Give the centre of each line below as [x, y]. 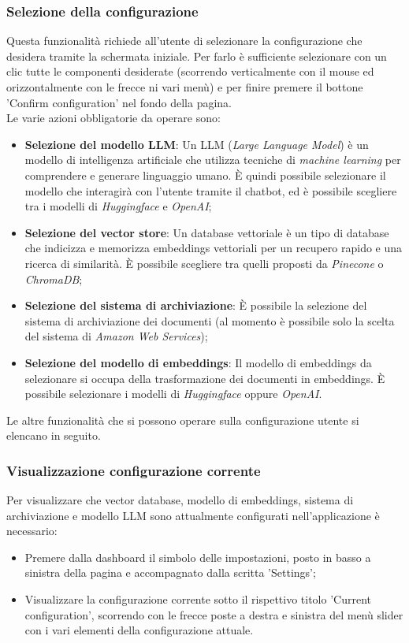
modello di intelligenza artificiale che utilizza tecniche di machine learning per [213, 160]
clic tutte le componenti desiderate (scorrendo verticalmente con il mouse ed [190, 71]
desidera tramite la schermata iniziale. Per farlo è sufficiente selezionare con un [197, 56]
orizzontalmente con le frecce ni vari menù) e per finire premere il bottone [185, 87]
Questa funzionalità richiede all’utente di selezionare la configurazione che [184, 41]
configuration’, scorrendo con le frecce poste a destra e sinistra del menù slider [214, 614]
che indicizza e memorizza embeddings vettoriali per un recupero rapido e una [214, 248]
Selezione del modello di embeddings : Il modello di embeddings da [198, 362]
